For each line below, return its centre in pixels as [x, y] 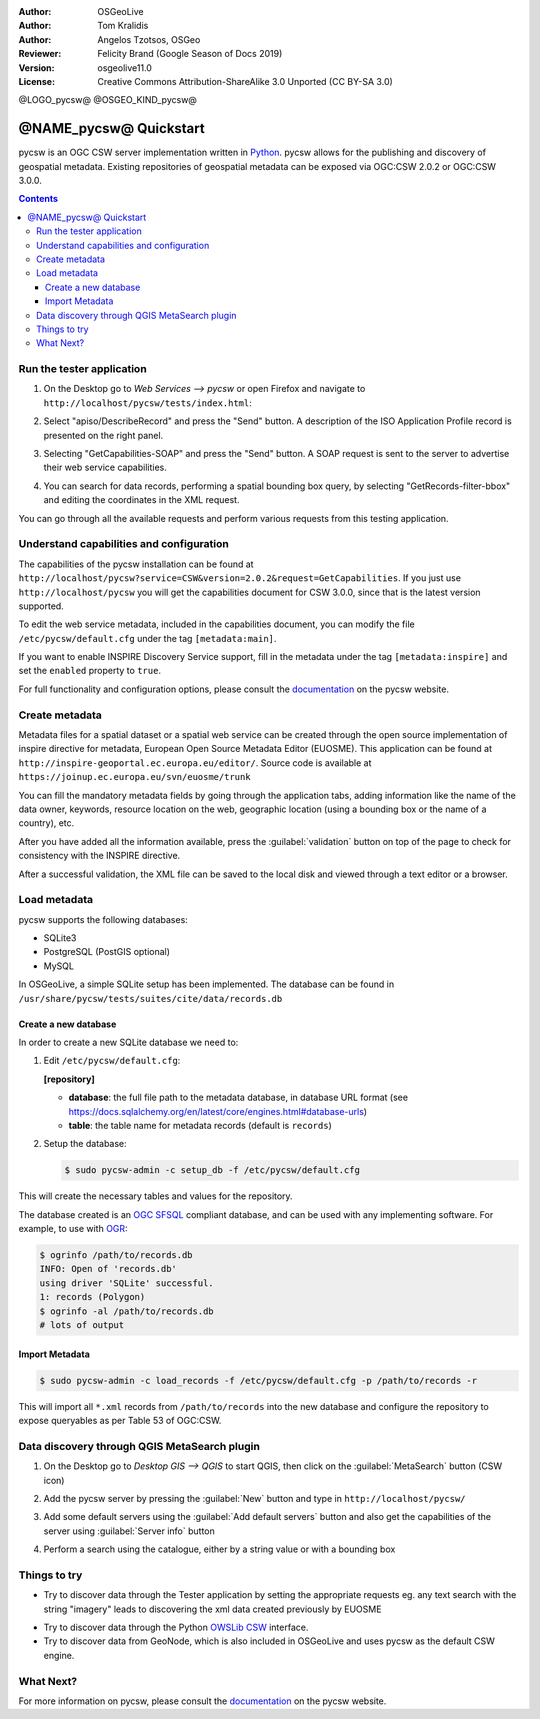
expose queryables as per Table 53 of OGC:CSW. [120, 1420]
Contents [38, 199]
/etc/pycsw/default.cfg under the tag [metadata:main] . [147, 638]
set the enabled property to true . [90, 671]
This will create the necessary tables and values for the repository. [156, 1196]
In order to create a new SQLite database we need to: [128, 1042]
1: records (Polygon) [92, 1297]
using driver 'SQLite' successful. [126, 1283]
